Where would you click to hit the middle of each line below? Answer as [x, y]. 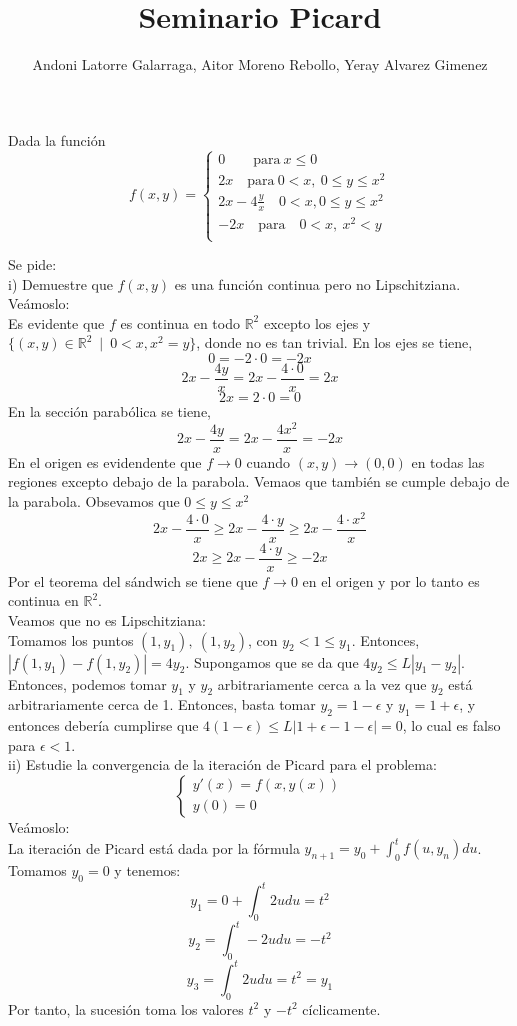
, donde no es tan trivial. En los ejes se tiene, [334, 342]
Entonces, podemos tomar [87, 683]
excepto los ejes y [317, 322]
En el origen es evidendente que [105, 461]
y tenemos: [147, 869]
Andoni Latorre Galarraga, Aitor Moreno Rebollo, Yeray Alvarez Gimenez [260, 64]
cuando [268, 461]
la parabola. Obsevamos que [94, 500]
